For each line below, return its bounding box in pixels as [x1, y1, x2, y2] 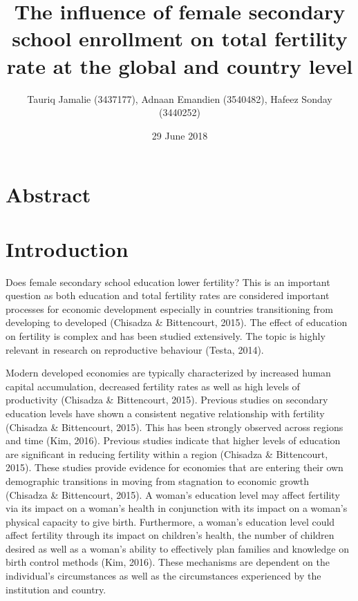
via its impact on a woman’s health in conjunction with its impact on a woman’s [6, 501, 348, 515]
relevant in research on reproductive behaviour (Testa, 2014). [6, 342, 264, 356]
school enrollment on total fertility [12, 24, 348, 53]
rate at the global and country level [6, 51, 353, 79]
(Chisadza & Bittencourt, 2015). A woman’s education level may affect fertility [6, 487, 340, 502]
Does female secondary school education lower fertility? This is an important [6, 274, 330, 289]
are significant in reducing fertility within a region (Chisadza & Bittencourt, [6, 446, 328, 461]
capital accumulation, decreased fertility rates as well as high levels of [6, 379, 300, 393]
